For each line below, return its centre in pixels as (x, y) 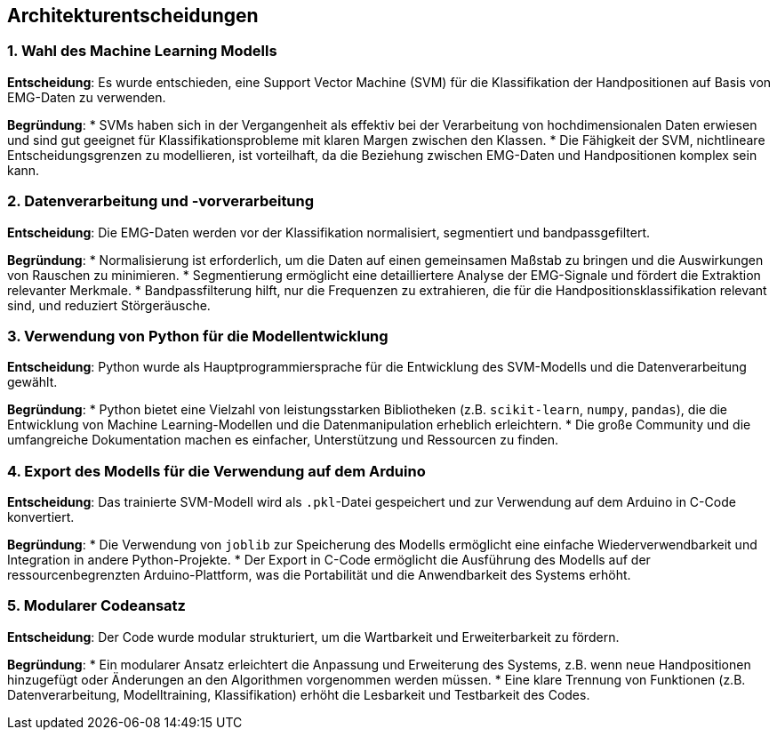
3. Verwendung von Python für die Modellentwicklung (198, 336)
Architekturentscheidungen (133, 16)
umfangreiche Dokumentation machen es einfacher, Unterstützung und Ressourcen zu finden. (283, 440)
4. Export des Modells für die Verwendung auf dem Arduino (216, 471)
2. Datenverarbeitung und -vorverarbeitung (161, 201)
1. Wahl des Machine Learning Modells (142, 51)
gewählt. (32, 382)
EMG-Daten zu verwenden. (87, 97)
